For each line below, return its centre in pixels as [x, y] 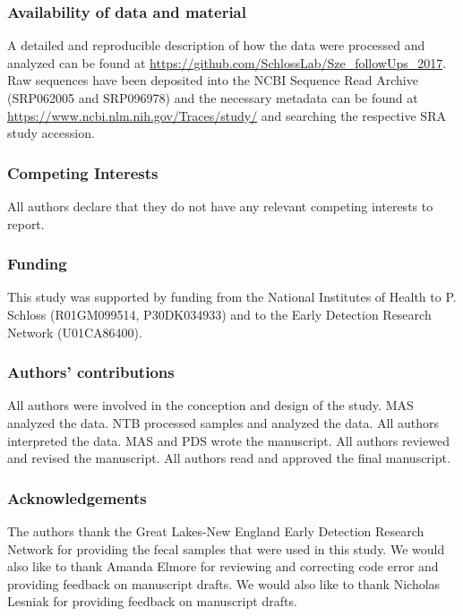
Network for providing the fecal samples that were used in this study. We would [226, 548]
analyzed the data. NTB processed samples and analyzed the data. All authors [223, 423]
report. [26, 223]
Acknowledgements [77, 497]
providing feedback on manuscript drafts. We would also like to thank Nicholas [224, 583]
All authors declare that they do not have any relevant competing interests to [220, 206]
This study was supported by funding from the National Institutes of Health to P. [232, 297]
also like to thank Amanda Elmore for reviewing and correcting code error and [223, 566]
